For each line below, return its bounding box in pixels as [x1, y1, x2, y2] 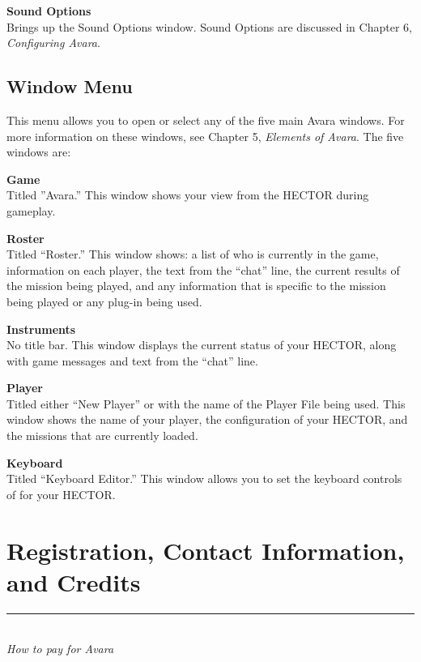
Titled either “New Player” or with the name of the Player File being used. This [6, 395, 406, 412]
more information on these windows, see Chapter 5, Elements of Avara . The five [6, 127, 404, 144]
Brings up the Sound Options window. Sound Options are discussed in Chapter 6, [6, 18, 412, 35]
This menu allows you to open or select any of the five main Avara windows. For [6, 111, 405, 128]
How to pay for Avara [6, 640, 114, 657]
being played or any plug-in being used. [6, 293, 202, 310]
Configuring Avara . [6, 34, 100, 51]
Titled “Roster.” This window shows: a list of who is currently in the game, [6, 246, 379, 263]
